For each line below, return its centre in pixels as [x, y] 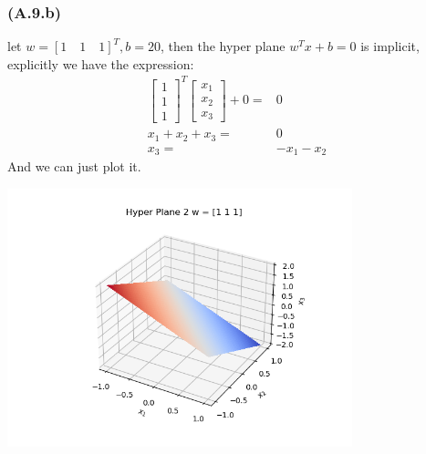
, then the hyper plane [223, 46]
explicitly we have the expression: [101, 63]
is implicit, [390, 46]
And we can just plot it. [74, 166]
